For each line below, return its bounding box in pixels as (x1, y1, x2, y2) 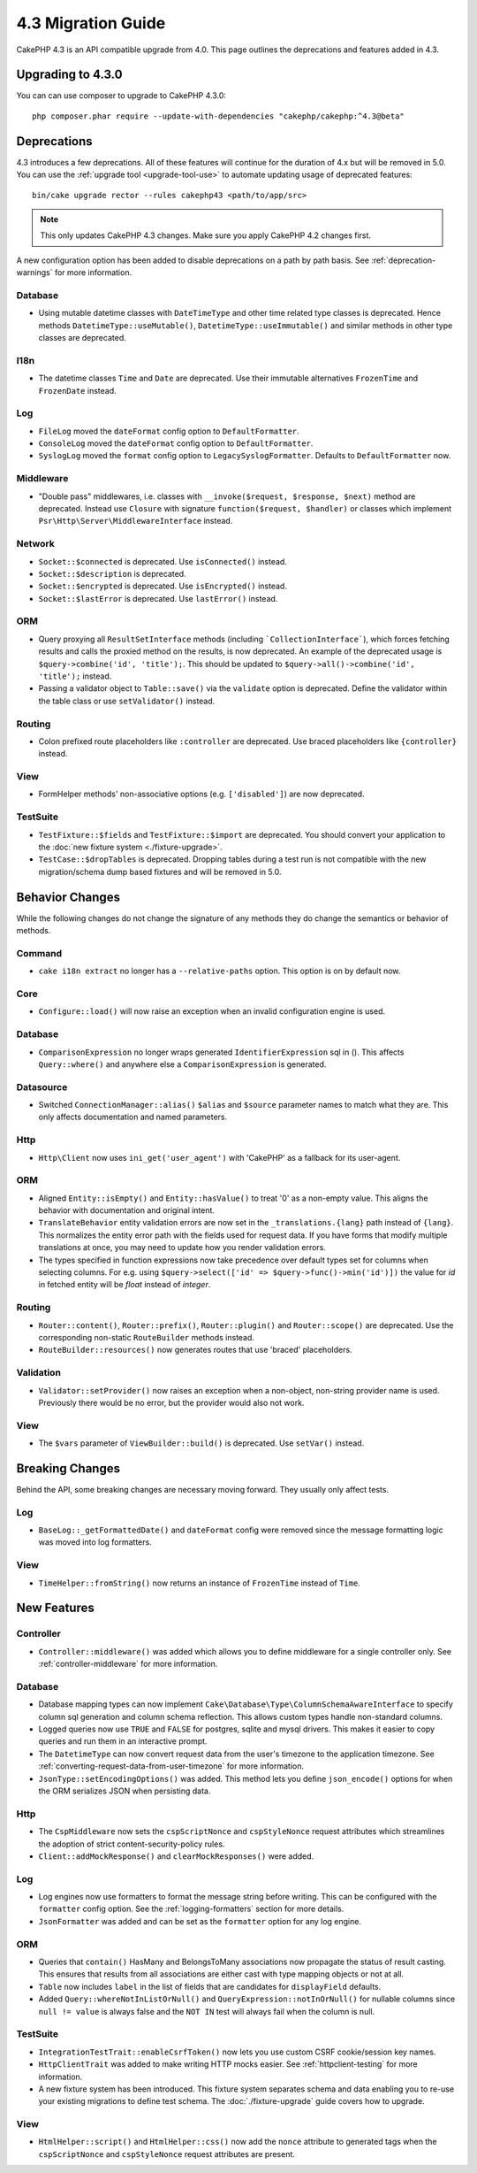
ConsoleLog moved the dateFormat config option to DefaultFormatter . (38, 438, 314, 449)
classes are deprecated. (38, 333, 127, 343)
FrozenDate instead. (38, 385, 117, 395)
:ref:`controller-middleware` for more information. (38, 1659, 218, 1670)
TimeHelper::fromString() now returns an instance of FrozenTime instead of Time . (38, 1578, 361, 1588)
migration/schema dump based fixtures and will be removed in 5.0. (38, 866, 282, 877)
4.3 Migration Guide (16, 13, 166, 33)
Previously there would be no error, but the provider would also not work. (38, 1397, 305, 1408)
